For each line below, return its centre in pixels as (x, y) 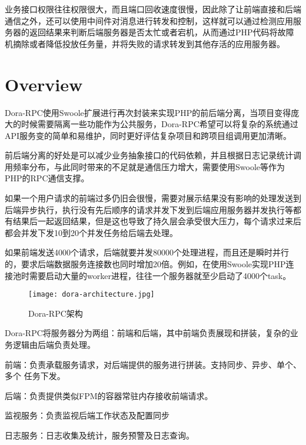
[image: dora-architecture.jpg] (92, 295)
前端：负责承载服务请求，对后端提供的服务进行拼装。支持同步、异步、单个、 (153, 364)
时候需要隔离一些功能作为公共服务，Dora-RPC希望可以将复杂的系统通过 (159, 124)
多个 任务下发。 (35, 376)
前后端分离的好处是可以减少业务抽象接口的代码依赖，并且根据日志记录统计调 (153, 155)
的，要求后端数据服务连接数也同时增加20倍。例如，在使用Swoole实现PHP (145, 264)
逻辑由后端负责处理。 (54, 345)
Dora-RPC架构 (56, 313)
